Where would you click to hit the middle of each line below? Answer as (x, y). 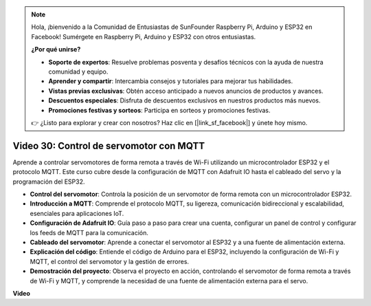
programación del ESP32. (49, 182)
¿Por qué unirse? (56, 50)
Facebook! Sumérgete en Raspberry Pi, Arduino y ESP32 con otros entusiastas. (144, 36)
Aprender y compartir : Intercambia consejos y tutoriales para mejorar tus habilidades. (171, 81)
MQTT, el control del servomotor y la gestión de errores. (109, 261)
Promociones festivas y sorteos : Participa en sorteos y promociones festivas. (159, 110)
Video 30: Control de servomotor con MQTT (109, 145)
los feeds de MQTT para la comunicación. (89, 232)
